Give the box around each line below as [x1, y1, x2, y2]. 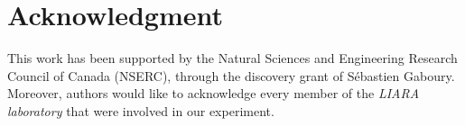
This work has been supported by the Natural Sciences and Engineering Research [7, 49, 458, 67]
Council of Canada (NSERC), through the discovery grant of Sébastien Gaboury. [7, 66, 455, 85]
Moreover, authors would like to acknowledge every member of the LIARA [7, 84, 420, 103]
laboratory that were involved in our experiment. [7, 101, 274, 120]
